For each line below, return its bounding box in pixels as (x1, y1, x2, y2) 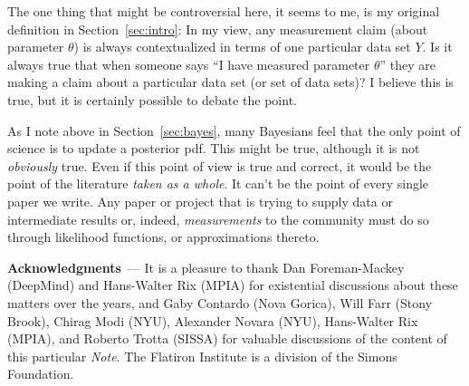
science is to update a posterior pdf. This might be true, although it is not (7, 139, 420, 158)
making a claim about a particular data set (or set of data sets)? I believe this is (7, 72, 454, 92)
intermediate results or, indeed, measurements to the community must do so (7, 209, 429, 228)
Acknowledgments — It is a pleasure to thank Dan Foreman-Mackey (7, 257, 405, 276)
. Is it (422, 37, 453, 56)
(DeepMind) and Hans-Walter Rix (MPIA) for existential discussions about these (7, 275, 458, 294)
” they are (379, 54, 435, 73)
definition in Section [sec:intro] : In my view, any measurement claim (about (7, 19, 428, 38)
